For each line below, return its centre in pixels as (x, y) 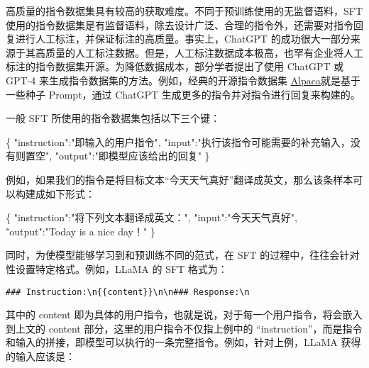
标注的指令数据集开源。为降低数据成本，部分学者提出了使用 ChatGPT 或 (175, 66)
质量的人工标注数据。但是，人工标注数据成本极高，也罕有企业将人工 (204, 52)
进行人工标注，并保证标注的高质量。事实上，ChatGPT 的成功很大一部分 (183, 39)
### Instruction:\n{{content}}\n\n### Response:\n (128, 292)
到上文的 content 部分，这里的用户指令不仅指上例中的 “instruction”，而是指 (179, 328)
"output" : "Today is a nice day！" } (81, 231)
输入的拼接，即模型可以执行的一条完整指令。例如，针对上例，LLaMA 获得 (188, 342)
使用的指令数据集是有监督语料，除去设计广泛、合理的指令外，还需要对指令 (180, 24)
